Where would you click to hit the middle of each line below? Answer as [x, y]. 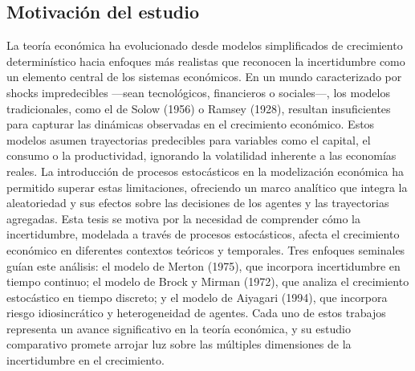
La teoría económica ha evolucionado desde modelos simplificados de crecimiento [205, 45]
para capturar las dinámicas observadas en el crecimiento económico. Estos [191, 124]
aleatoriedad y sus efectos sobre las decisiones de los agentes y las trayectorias [198, 203]
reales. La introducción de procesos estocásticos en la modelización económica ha [205, 171]
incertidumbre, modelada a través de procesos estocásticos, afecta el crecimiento [203, 234]
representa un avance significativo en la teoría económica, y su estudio [179, 328]
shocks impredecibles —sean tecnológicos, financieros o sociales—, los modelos [198, 92]
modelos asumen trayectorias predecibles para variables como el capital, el [189, 139]
